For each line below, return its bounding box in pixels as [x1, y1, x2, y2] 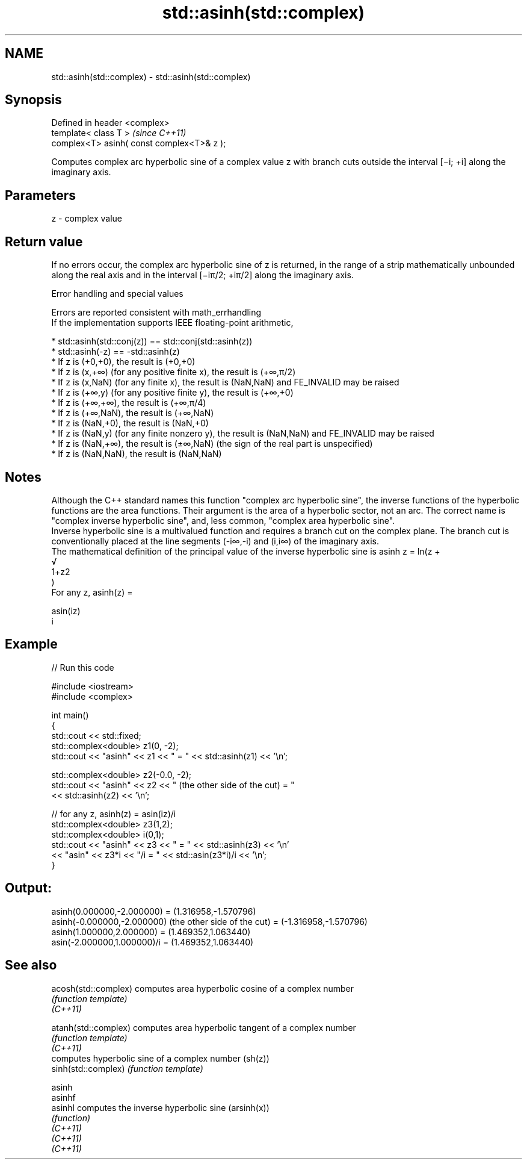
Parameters [5, 187, 76, 203]
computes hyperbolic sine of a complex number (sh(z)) [51, 1053, 270, 1063]
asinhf [51, 1092, 76, 1103]
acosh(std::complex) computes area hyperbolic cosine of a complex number [51, 983, 354, 994]
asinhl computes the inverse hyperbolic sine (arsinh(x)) [51, 1102, 270, 1113]
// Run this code [51, 662, 114, 673]
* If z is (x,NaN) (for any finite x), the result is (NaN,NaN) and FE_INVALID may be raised [51, 377, 399, 388]
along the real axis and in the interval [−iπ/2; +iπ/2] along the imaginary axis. [51, 270, 354, 281]
